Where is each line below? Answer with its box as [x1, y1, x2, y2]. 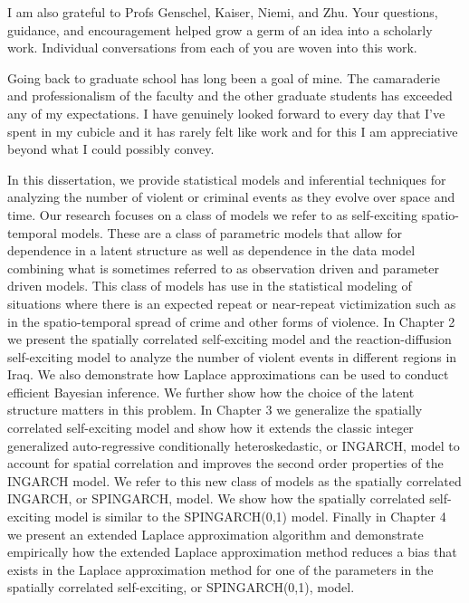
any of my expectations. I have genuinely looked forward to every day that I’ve [7, 103, 445, 122]
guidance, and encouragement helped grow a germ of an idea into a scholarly [7, 20, 433, 39]
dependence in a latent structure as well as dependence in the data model [7, 241, 416, 260]
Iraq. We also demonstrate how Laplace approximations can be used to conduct [7, 365, 449, 384]
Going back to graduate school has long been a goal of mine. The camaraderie [7, 68, 440, 87]
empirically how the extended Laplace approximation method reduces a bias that [7, 542, 457, 561]
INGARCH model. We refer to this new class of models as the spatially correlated [7, 471, 462, 490]
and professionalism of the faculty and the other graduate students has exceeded [7, 86, 453, 105]
